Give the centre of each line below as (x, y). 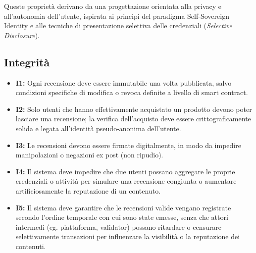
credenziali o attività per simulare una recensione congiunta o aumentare (126, 181)
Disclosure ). (22, 35)
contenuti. (31, 246)
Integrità (27, 62)
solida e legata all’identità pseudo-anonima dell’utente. (98, 128)
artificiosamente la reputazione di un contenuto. (88, 190)
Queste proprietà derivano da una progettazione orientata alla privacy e (113, 6)
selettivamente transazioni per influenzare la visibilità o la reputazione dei (128, 236)
